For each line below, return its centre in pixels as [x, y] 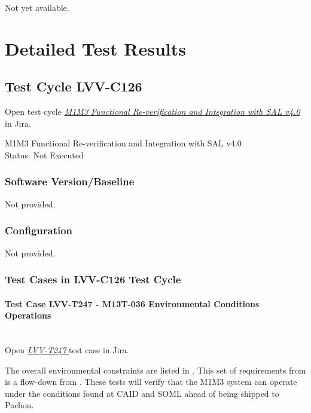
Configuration [39, 230]
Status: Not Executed [44, 155]
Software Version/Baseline [70, 181]
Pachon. [19, 405]
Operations [28, 315]
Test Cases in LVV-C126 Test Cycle [93, 279]
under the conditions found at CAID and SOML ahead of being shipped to [142, 393]
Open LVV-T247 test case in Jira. [67, 350]
